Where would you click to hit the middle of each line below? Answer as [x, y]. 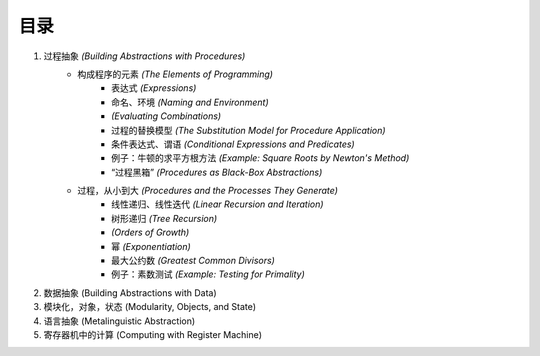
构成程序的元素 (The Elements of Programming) [175, 74]
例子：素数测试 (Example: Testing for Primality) [208, 274]
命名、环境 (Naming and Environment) [190, 102]
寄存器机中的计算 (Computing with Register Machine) [153, 334]
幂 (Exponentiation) [151, 246]
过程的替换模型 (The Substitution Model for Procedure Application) [248, 130]
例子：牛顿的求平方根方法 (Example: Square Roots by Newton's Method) [260, 158]
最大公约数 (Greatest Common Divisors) [193, 261]
